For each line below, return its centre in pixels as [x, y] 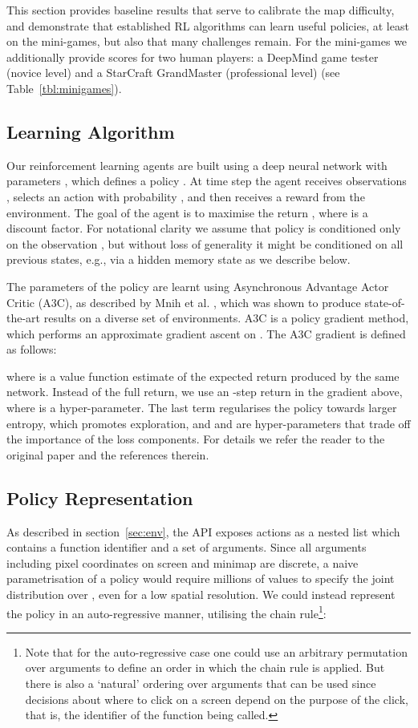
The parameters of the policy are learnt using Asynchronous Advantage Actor [198, 286]
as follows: [32, 349]
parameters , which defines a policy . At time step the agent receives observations [207, 181]
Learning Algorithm [91, 131]
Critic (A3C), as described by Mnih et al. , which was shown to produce [184, 302]
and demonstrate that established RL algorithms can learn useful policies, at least [208, 25]
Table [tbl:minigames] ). [64, 88]
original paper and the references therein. [108, 454]
